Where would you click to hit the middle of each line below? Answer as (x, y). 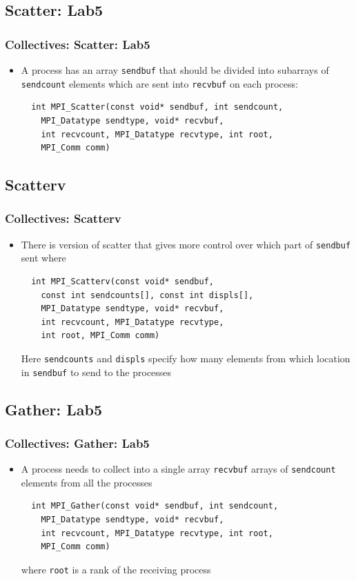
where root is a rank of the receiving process (116, 569)
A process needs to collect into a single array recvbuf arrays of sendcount (178, 469)
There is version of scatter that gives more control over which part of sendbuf (186, 244)
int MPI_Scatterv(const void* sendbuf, (122, 281)
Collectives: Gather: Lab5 (77, 443)
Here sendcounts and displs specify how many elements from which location (186, 358)
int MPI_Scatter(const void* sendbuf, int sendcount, (157, 107)
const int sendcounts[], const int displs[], (147, 295)
